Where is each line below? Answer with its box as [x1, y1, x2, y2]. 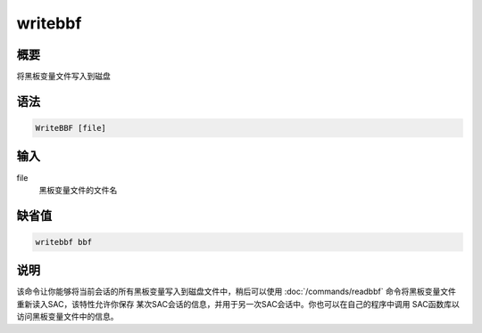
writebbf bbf [35, 237, 93, 247]
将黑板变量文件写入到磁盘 [16, 71, 111, 82]
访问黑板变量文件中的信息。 [16, 312, 119, 322]
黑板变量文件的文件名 [38, 184, 118, 195]
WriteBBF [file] [35, 123, 107, 134]
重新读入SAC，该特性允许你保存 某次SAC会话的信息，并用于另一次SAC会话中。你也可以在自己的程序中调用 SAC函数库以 [16, 298, 460, 309]
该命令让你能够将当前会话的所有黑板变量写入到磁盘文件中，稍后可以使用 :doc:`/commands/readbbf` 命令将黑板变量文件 [16, 286, 457, 297]
